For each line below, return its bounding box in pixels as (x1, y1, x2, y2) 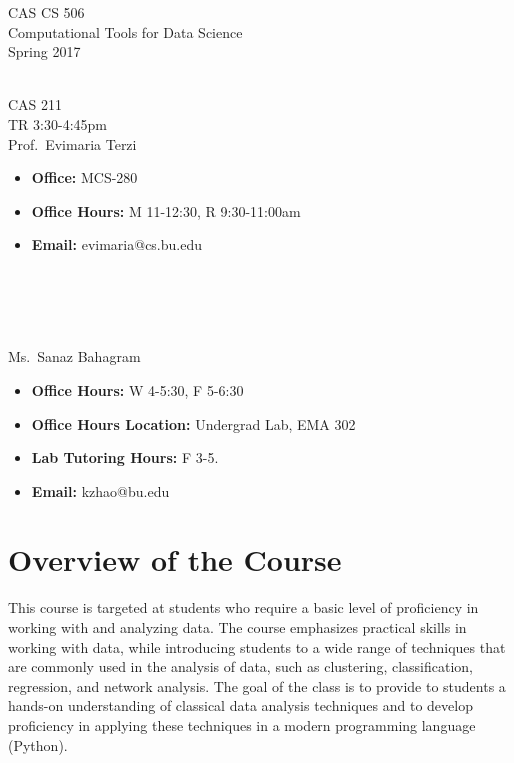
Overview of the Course (8, 539, 342, 580)
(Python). (8, 734, 68, 755)
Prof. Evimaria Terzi (8, 133, 137, 154)
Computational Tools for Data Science (8, 21, 243, 42)
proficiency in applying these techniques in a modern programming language (8, 714, 476, 735)
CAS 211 (8, 94, 63, 115)
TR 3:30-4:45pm (8, 113, 107, 134)
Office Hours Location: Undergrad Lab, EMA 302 (31, 413, 356, 434)
